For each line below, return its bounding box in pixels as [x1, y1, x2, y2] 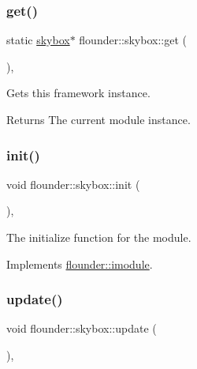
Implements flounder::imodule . [6, 255, 153, 272]
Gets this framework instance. [6, 85, 151, 101]
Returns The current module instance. [6, 111, 191, 127]
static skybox [6, 32, 70, 48]
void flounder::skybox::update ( [6, 320, 157, 337]
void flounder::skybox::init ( [6, 175, 140, 192]
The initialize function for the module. [6, 229, 191, 245]
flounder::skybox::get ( [79, 32, 187, 48]
